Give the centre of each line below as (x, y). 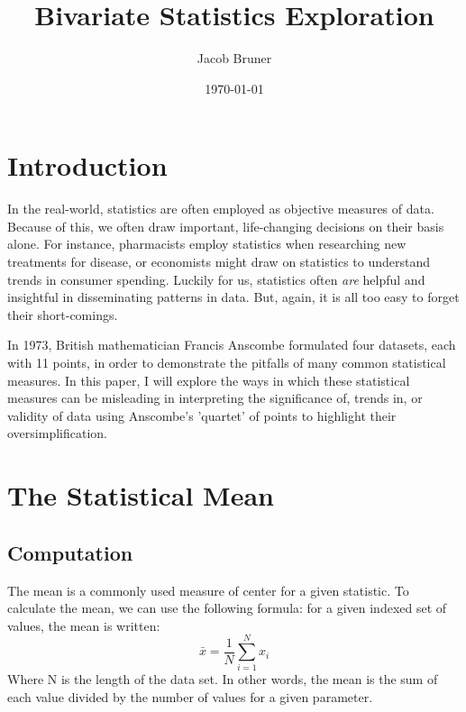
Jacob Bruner (234, 58)
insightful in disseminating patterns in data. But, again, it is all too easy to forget (233, 297)
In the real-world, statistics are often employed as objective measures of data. (221, 209)
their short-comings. (63, 314)
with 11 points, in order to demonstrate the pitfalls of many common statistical (227, 362)
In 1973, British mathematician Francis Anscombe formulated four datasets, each (232, 345)
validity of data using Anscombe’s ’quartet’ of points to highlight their (202, 415)
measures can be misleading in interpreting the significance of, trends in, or (215, 398)
